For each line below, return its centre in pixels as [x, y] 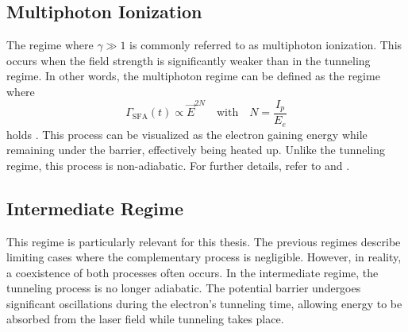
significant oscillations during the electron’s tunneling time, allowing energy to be [204, 303]
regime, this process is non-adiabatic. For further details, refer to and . [178, 165]
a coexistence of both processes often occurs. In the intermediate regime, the [192, 272]
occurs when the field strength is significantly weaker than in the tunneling [189, 60]
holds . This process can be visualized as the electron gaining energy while [187, 134]
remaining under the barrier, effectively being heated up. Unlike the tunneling [196, 150]
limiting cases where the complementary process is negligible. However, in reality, [204, 257]
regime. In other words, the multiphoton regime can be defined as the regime [193, 76]
